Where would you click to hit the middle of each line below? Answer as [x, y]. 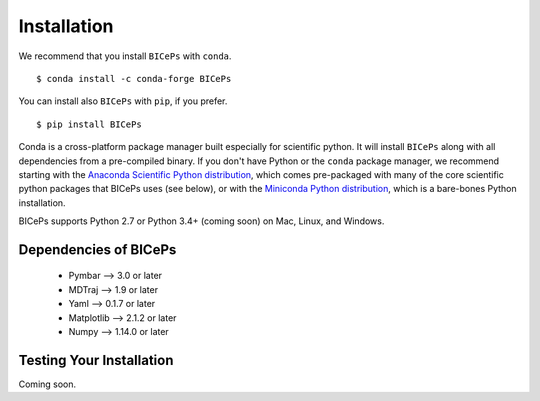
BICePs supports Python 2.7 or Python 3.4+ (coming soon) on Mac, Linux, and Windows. [201, 221]
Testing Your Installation [96, 360]
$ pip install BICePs [89, 124]
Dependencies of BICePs [97, 249]
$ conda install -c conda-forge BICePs [134, 78]
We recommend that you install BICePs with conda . [125, 56]
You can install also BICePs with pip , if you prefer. [123, 101]
